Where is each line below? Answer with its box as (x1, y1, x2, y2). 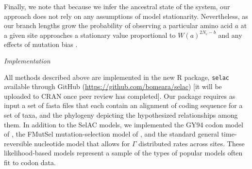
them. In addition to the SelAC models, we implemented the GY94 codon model (4, 119, 243, 129)
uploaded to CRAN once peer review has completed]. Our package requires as (4, 91, 235, 101)
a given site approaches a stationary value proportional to (4, 30, 176, 40)
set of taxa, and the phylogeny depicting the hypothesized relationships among (4, 110, 238, 120)
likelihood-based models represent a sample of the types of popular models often (4, 148, 243, 158)
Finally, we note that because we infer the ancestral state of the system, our (4, 1, 230, 11)
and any (218, 30, 242, 40)
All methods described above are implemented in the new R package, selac (4, 72, 229, 82)
